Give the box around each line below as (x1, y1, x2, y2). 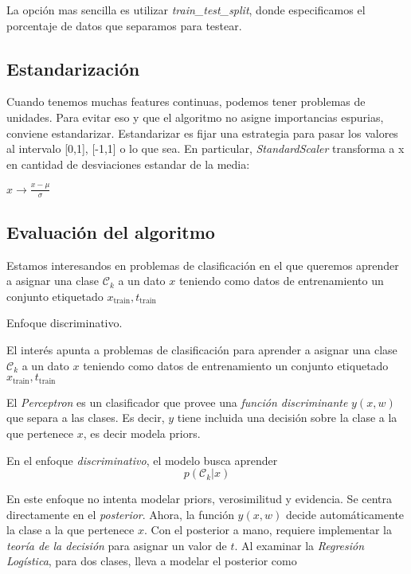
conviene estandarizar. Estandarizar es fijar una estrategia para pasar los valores (6, 124, 398, 141)
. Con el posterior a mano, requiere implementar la (143, 521, 392, 538)
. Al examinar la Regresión (234, 537, 365, 553)
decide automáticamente (285, 506, 405, 522)
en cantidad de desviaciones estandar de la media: (6, 155, 250, 172)
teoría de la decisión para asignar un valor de (6, 537, 227, 553)
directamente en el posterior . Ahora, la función (6, 506, 234, 522)
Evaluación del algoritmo (6, 219, 215, 244)
